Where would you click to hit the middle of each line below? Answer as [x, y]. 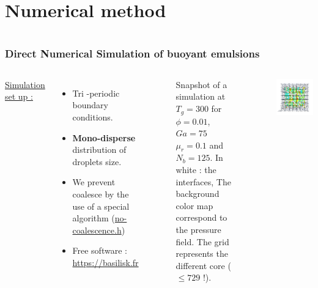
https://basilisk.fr [105, 262]
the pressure [198, 230]
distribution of [99, 150]
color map [194, 205]
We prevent [94, 182]
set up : [19, 96]
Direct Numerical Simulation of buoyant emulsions [132, 53]
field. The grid [202, 241]
